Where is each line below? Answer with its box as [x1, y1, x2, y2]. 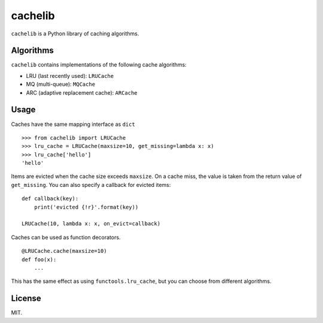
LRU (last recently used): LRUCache [26, 72, 114, 79]
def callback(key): [22, 195, 79, 202]
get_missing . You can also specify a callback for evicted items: [11, 181, 171, 188]
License [11, 294, 41, 304]
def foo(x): [22, 256, 57, 263]
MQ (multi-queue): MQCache [26, 81, 96, 88]
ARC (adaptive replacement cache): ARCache [26, 89, 138, 96]
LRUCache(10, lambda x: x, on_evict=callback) [22, 221, 161, 227]
